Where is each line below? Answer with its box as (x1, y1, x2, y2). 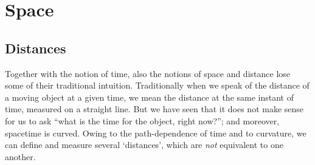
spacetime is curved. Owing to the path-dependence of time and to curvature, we (5, 126, 306, 139)
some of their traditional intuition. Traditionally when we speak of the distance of (5, 79, 310, 92)
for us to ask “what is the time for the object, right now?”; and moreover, (5, 114, 280, 127)
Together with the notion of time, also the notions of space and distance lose (5, 67, 291, 79)
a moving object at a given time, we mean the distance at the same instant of (5, 90, 294, 103)
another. (5, 150, 36, 163)
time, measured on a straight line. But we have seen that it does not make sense (5, 103, 304, 115)
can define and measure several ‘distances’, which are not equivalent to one (5, 138, 283, 151)
